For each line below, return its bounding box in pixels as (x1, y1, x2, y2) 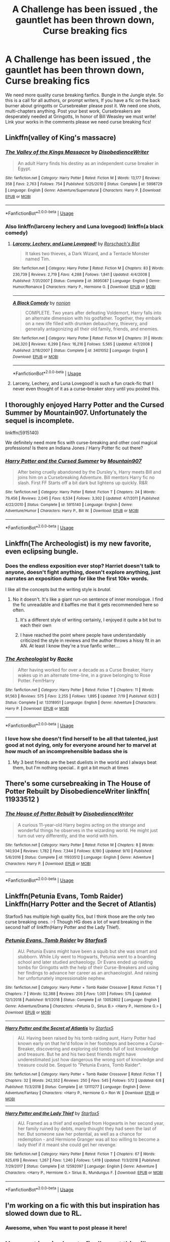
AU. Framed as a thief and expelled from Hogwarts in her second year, (17, 1120, 164, 1127)
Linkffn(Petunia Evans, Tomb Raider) (5, 892, 123, 901)
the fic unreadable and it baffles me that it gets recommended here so (12, 602, 159, 608)
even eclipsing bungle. (5, 547, 79, 556)
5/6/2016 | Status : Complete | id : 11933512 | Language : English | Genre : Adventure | (5, 855, 154, 860)
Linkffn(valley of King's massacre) (5, 133, 116, 142)
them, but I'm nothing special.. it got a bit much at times (12, 765, 129, 771)
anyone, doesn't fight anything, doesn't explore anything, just (5, 568, 161, 575)
